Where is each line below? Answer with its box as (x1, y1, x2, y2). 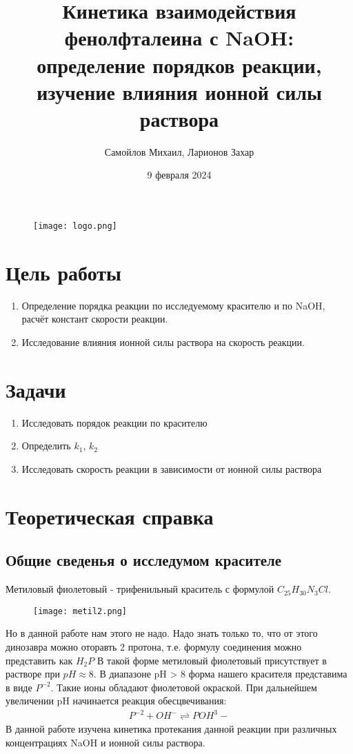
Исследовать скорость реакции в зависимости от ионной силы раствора (21, 461, 322, 476)
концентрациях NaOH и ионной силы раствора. (6, 735, 205, 750)
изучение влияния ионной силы (37, 77, 322, 105)
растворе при (6, 666, 60, 681)
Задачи (6, 375, 66, 403)
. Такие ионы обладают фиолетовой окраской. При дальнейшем (50, 680, 317, 694)
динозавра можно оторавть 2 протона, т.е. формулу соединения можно (6, 639, 302, 653)
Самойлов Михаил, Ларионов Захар (104, 144, 254, 159)
